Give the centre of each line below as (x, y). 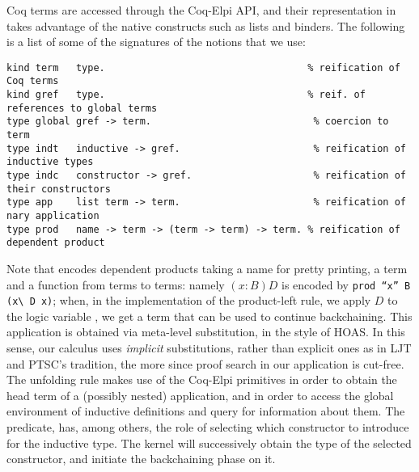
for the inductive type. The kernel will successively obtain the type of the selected (209, 442)
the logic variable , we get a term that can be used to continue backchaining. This (209, 316)
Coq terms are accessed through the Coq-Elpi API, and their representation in (201, 10)
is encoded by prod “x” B (346, 284)
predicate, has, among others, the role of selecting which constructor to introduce (208, 427)
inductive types (50, 162)
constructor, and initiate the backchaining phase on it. (141, 459)
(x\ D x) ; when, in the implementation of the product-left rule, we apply (189, 300)
